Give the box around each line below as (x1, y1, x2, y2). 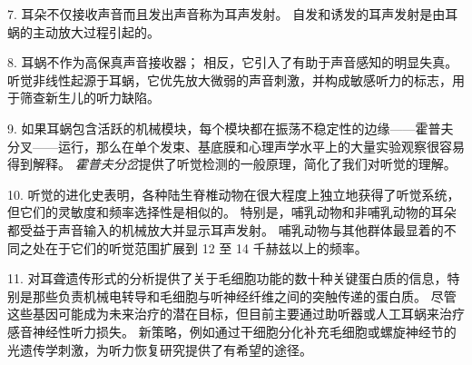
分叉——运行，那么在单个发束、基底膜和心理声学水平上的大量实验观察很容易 (7, 136, 465, 155)
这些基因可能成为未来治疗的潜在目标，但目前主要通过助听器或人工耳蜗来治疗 (7, 304, 465, 323)
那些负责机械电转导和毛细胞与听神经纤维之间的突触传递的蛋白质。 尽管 (32, 286, 457, 305)
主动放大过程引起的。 (32, 22, 160, 41)
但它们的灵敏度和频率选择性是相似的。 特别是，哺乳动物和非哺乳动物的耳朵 (7, 202, 457, 222)
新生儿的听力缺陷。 (44, 88, 160, 107)
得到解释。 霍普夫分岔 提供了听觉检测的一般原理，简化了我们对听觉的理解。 (7, 154, 457, 173)
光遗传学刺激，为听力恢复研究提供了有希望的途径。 (7, 340, 312, 359)
